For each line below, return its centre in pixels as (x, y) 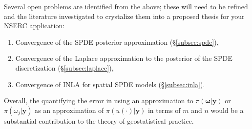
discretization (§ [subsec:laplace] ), (64, 67)
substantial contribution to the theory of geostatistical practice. (99, 120)
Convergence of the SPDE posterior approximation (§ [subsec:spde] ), (117, 42)
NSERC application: (34, 26)
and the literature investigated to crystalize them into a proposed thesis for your (124, 16)
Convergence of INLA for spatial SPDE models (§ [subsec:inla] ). (110, 84)
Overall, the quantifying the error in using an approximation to (99, 101)
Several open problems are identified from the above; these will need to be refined (126, 6)
